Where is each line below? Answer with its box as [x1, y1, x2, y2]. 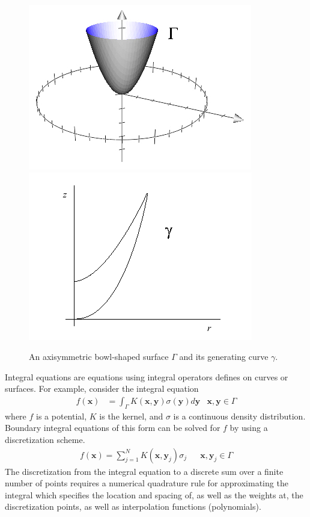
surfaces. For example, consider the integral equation [5, 382, 199, 395]
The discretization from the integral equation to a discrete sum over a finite [5, 465, 284, 477]
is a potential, [36, 409, 87, 422]
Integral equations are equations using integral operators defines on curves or [5, 370, 288, 383]
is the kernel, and [99, 409, 163, 422]
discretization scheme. [5, 433, 85, 445]
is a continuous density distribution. [173, 409, 306, 422]
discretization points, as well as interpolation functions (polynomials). [5, 500, 261, 513]
